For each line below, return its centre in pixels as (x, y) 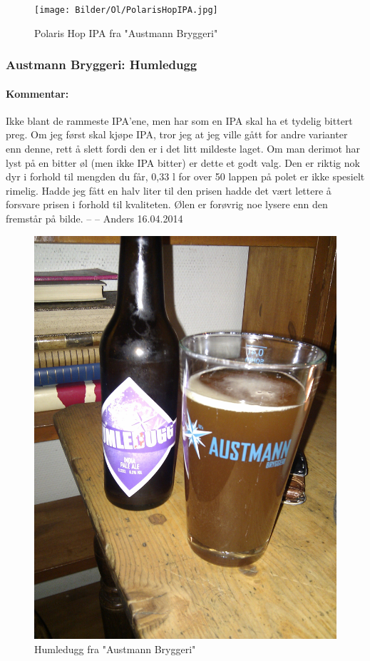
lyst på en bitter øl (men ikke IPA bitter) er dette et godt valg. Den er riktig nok (183, 162)
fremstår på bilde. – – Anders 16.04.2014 (94, 219)
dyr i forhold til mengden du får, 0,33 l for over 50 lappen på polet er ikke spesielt (185, 176)
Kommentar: (37, 93)
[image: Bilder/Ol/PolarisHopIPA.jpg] (126, 10)
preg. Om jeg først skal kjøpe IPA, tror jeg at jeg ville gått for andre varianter (177, 134)
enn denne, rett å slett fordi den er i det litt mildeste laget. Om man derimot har (183, 149)
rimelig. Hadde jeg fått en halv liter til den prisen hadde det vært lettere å (169, 190)
